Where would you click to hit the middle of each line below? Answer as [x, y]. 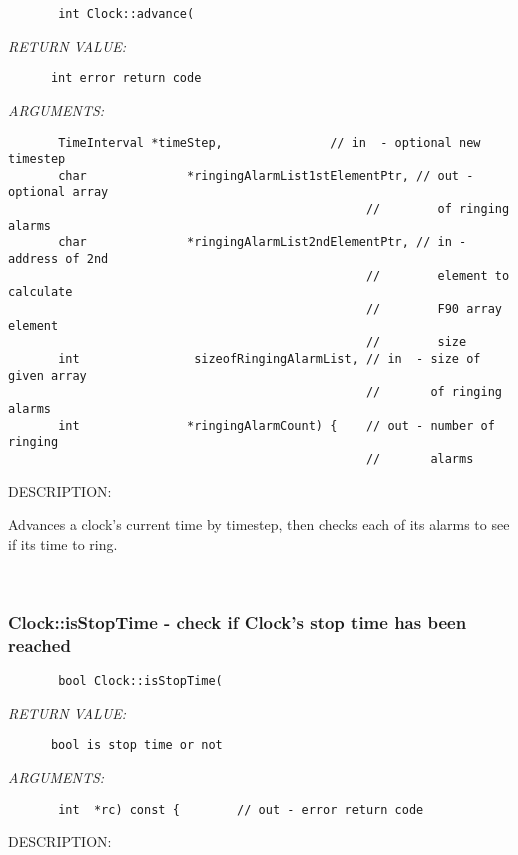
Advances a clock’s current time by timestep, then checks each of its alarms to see [259, 524]
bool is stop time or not [136, 745]
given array [47, 375]
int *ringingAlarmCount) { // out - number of [276, 425]
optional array [58, 192]
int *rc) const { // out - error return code [241, 809]
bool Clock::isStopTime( [140, 681]
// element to [437, 275]
